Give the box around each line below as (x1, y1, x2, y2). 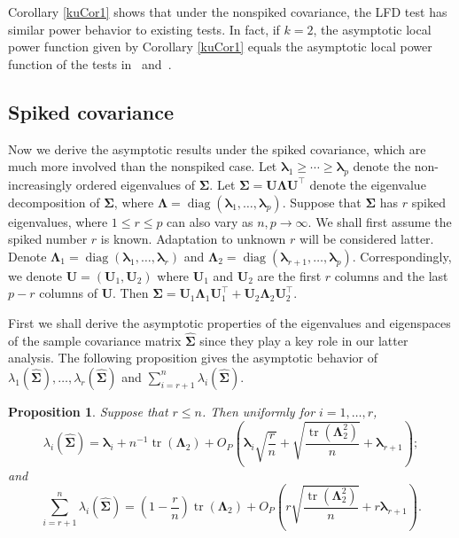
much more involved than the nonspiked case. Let (8, 157, 277, 175)
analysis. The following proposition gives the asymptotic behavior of (8, 348, 377, 367)
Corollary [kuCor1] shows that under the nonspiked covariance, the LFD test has (8, 3, 447, 20)
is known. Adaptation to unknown (100, 230, 286, 248)
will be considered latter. (300, 230, 434, 248)
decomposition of (8, 192, 100, 211)
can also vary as (167, 212, 253, 230)
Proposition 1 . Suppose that (8, 402, 168, 420)
